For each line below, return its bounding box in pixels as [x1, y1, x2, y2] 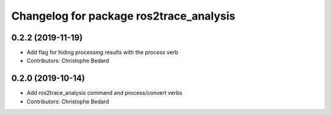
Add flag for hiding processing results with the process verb [26, 49, 179, 56]
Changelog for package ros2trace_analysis [11, 9, 236, 23]
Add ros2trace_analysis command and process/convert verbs [26, 89, 183, 97]
